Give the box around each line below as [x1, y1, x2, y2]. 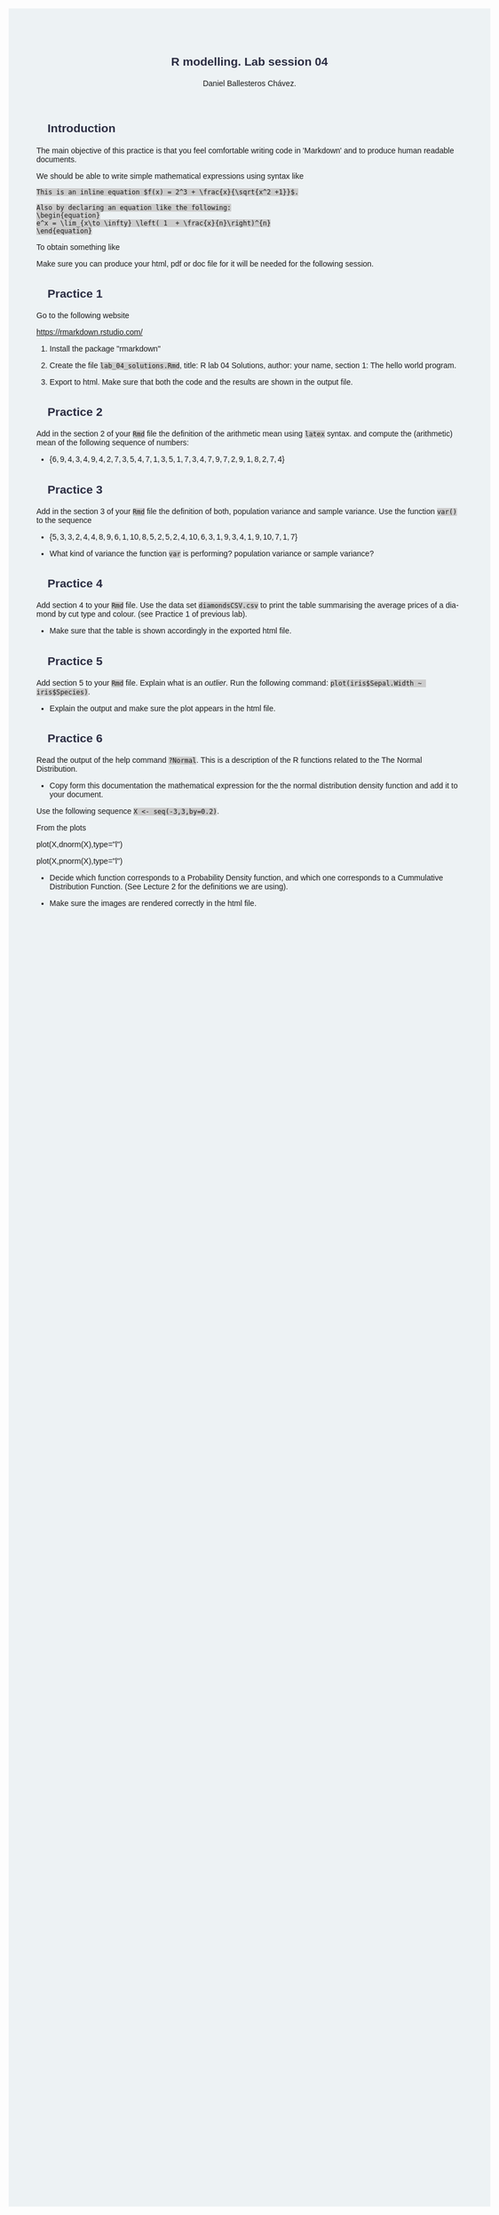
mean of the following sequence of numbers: [36, 438, 189, 448]
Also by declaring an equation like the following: [36, 202, 232, 212]
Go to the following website [36, 310, 130, 321]
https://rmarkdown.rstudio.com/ [36, 327, 143, 337]
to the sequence [36, 515, 92, 525]
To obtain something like [36, 242, 121, 252]
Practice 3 [47, 482, 103, 496]
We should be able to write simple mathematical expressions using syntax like [36, 171, 305, 181]
